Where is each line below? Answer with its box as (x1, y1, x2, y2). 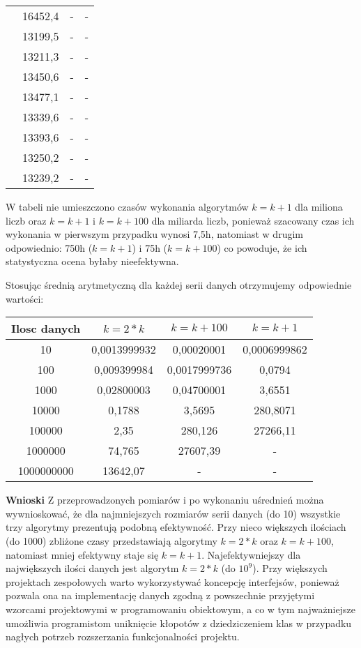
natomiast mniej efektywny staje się (6, 547, 159, 562)
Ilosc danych (11, 320, 81, 337)
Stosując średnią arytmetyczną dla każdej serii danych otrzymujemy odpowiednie (6, 277, 352, 292)
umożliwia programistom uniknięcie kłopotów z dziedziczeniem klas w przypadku (6, 615, 352, 630)
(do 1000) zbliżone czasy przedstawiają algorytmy (6, 533, 217, 548)
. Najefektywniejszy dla (201, 547, 301, 562)
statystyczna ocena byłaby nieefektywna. (6, 254, 179, 269)
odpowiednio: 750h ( (6, 240, 93, 255)
